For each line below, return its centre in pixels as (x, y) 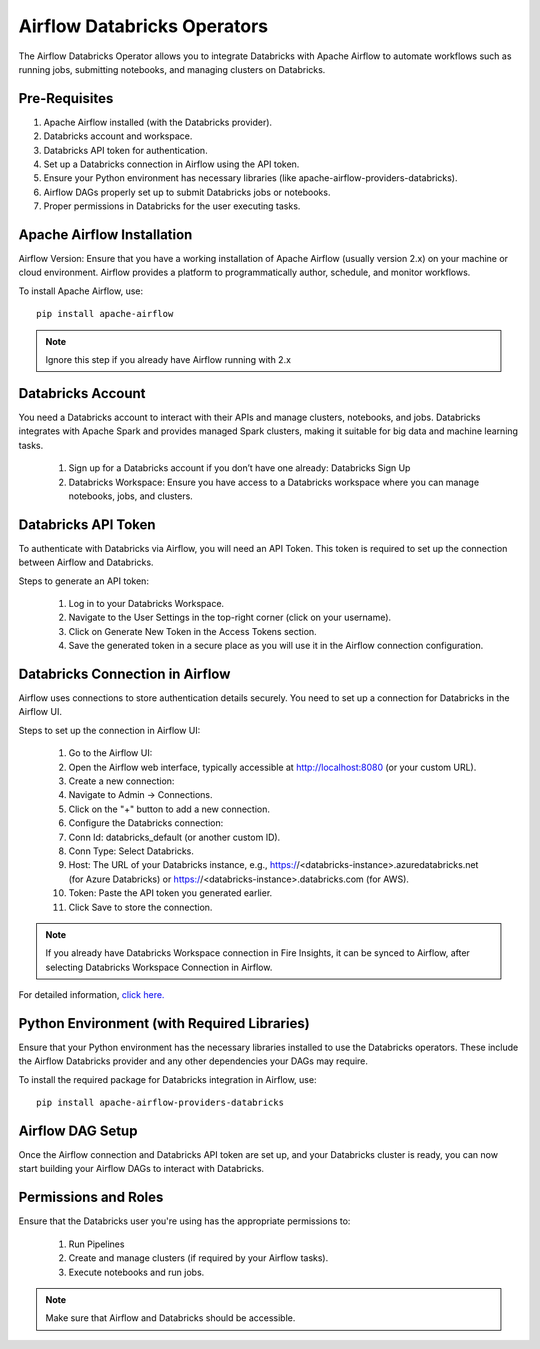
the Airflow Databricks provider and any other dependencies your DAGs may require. (193, 1061)
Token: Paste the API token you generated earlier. (170, 893)
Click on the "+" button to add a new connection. (169, 809)
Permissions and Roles (91, 1197)
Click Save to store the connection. (140, 907)
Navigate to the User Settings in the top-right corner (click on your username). (230, 617)
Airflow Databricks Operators (143, 26)
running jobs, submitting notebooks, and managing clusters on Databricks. (172, 69)
